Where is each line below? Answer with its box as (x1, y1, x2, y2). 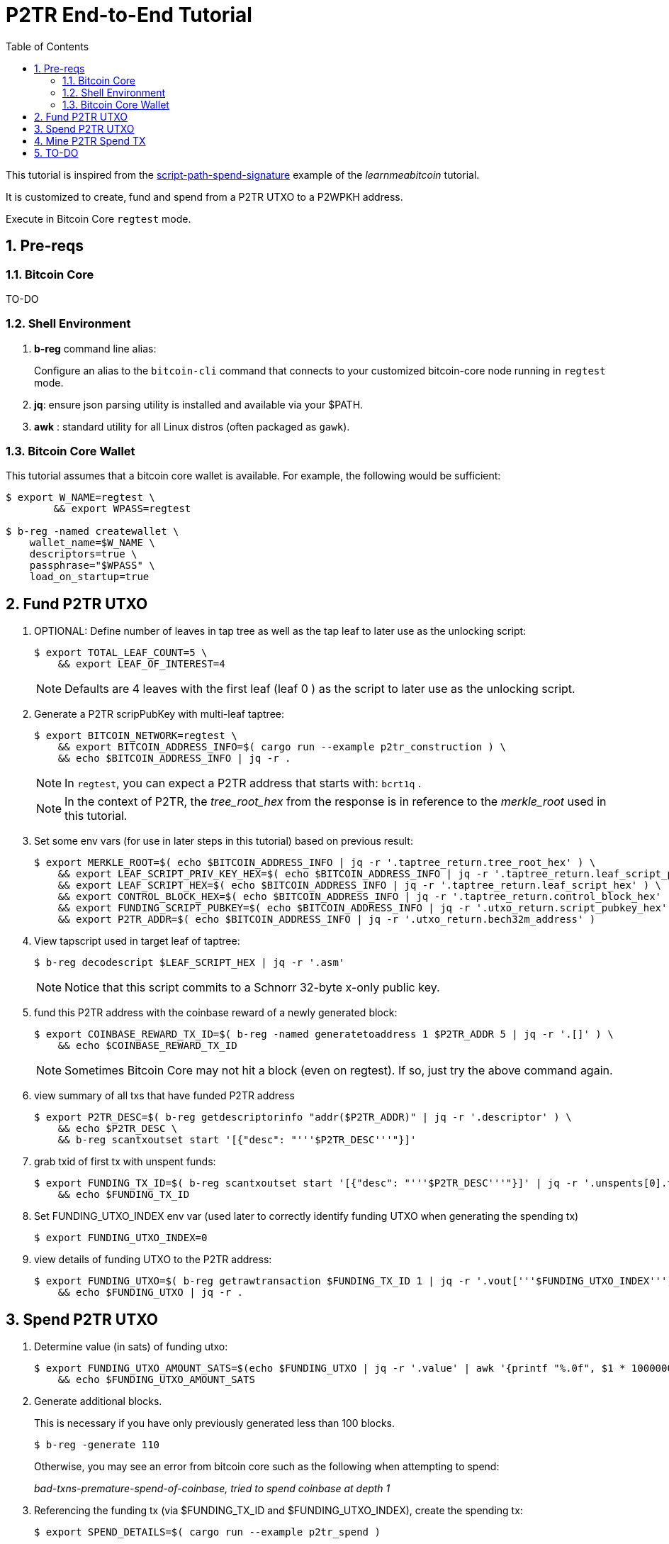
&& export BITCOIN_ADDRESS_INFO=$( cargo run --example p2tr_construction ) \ (57, 741, 506, 753)
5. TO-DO (34, 146, 79, 159)
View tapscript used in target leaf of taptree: (34, 935, 240, 948)
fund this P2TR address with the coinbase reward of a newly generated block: (34, 1006, 398, 1019)
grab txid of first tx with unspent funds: (34, 1155, 216, 1168)
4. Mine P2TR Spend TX (34, 134, 146, 147)
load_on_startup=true (29, 571, 150, 583)
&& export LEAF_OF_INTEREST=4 (57, 658, 225, 670)
